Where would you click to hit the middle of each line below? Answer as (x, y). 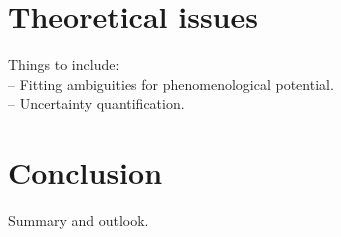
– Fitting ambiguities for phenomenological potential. (171, 83)
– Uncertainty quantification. (96, 103)
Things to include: (64, 64)
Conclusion (85, 172)
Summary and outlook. (78, 220)
